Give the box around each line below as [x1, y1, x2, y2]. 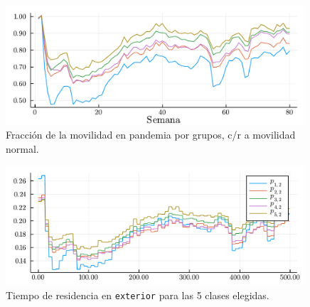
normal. [6, 141, 39, 156]
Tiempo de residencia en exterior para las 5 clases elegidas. [6, 287, 269, 302]
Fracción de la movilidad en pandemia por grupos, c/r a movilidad [6, 127, 296, 142]
